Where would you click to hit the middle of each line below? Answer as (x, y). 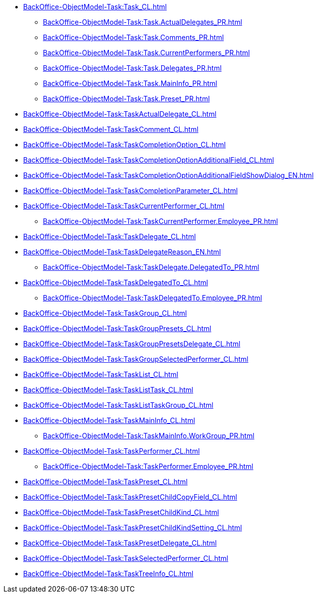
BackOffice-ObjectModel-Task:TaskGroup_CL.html (105, 313)
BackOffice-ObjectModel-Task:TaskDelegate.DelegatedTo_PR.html (151, 267)
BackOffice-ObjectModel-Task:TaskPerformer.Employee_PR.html (148, 466)
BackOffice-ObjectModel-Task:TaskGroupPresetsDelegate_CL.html (132, 344)
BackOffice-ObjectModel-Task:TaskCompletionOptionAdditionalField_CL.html (149, 160)
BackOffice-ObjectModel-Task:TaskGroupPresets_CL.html (117, 328)
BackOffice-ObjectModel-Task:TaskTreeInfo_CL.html (108, 574)
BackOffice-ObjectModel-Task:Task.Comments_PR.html (133, 37)
